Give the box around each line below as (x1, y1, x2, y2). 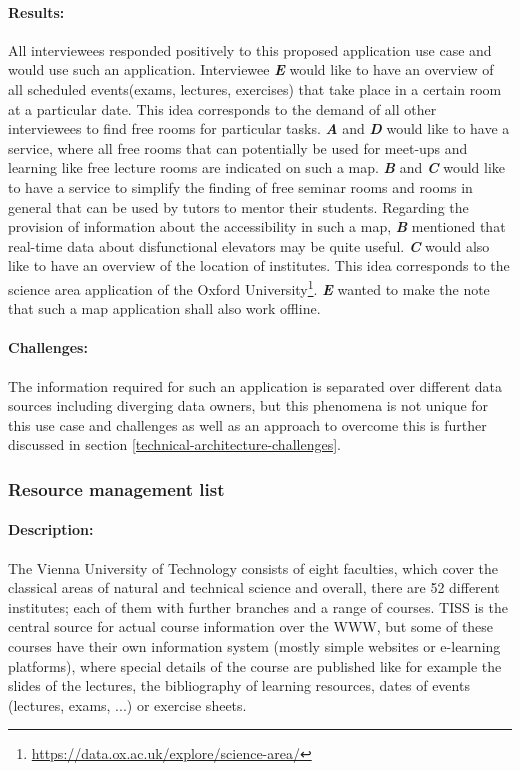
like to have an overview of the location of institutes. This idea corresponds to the (8, 255, 510, 276)
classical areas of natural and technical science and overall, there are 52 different (8, 577, 500, 598)
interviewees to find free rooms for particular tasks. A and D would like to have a (8, 118, 510, 139)
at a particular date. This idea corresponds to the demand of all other (8, 98, 437, 119)
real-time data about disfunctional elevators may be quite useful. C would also (8, 235, 490, 256)
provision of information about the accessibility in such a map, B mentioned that (8, 216, 506, 237)
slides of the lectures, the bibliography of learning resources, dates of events (8, 675, 470, 696)
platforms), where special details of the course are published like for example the (8, 655, 502, 676)
